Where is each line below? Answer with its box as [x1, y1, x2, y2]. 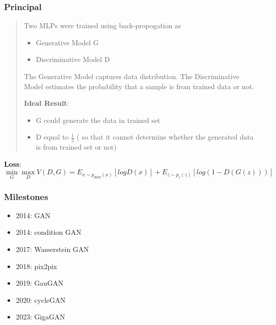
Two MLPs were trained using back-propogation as [24, 20, 181, 31]
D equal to [36, 132, 69, 142]
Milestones [4, 190, 48, 203]
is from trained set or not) [36, 142, 117, 152]
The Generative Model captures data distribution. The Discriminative [24, 71, 239, 81]
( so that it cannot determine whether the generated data [76, 132, 254, 142]
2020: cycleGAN [16, 294, 66, 305]
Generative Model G [36, 37, 99, 47]
